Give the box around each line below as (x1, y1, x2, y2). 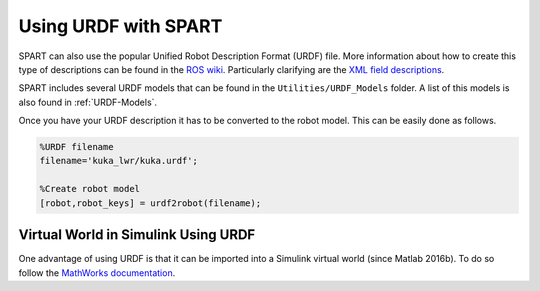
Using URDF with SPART (18, 15, 223, 37)
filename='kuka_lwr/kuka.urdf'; (39, 155, 199, 167)
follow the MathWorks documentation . (18, 266, 176, 279)
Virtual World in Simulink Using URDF (18, 226, 256, 244)
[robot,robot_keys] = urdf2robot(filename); (39, 197, 262, 209)
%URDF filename (39, 141, 114, 153)
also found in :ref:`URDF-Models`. (18, 96, 158, 108)
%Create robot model (39, 183, 140, 195)
